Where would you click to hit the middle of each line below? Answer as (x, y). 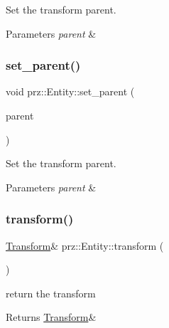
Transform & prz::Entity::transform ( (85, 245)
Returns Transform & (51, 317)
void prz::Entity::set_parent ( (70, 91)
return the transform (51, 293)
